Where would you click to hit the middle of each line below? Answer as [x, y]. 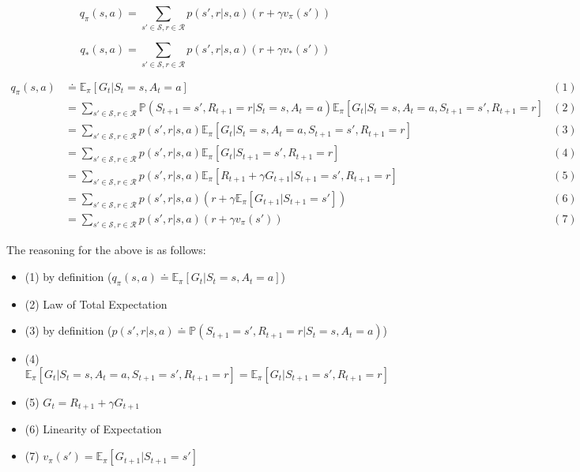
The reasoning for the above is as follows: [106, 250]
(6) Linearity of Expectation [93, 429]
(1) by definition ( [68, 277]
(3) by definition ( [68, 330]
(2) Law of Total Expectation [96, 303]
